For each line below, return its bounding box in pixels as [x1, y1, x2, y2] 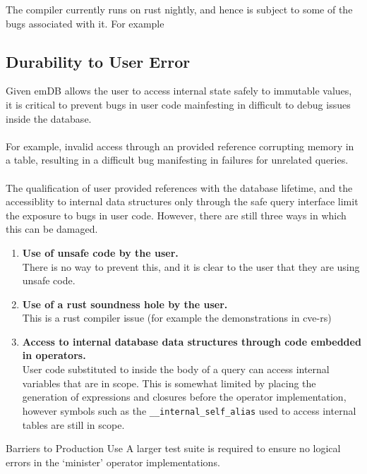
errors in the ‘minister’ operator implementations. [6, 454, 220, 469]
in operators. [22, 348, 86, 363]
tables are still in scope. [22, 417, 125, 432]
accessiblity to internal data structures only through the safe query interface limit [6, 194, 359, 209]
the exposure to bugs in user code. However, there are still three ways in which [6, 207, 347, 222]
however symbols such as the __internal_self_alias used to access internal [22, 403, 356, 418]
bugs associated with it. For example [6, 16, 164, 30]
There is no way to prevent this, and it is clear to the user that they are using [22, 259, 360, 274]
